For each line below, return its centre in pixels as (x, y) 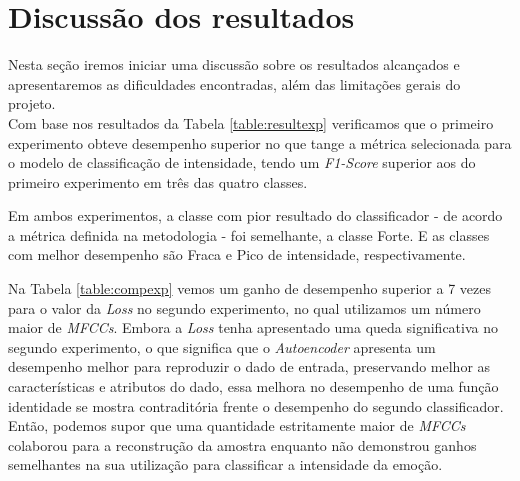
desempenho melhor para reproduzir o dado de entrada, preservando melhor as (249, 366)
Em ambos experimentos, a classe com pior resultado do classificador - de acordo (255, 215)
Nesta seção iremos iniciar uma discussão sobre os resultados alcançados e (234, 64)
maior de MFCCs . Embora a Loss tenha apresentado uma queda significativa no (253, 327)
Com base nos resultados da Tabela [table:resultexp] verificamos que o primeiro (251, 122)
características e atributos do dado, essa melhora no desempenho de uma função (253, 386)
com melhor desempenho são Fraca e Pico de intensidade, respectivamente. (237, 254)
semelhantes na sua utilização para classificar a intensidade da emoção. (225, 464)
